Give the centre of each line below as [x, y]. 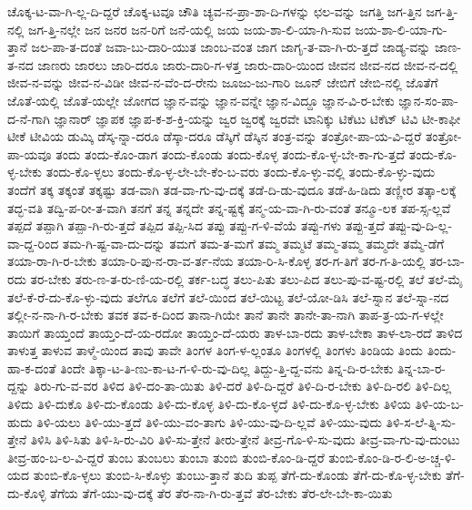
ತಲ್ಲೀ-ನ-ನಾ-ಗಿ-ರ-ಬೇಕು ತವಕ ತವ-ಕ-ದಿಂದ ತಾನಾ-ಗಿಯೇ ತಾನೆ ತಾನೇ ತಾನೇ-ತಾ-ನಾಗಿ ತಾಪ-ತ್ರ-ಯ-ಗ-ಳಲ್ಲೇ [226, 315]
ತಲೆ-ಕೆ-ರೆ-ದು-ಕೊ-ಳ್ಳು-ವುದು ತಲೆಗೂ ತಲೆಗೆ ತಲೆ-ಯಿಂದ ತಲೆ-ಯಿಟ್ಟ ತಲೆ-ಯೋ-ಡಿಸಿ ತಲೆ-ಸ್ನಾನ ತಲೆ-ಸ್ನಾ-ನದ [228, 296]
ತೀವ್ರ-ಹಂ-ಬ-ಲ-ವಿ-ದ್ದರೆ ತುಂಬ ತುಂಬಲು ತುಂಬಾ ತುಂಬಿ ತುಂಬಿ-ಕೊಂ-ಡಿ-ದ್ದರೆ [166, 457]
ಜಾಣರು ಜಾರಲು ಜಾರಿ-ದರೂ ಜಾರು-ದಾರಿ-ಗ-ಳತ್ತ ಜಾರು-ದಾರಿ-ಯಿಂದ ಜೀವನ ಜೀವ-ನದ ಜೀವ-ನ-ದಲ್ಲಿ [248, 64]
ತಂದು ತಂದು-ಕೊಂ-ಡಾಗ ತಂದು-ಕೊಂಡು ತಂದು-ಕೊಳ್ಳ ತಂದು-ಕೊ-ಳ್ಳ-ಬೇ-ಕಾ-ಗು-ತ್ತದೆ [231, 153]
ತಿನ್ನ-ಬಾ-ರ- [422, 367]
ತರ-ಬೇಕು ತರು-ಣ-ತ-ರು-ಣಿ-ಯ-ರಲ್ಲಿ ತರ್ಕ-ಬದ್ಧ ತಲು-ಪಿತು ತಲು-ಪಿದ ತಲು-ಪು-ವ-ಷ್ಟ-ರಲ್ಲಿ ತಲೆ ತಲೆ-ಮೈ [246, 278]
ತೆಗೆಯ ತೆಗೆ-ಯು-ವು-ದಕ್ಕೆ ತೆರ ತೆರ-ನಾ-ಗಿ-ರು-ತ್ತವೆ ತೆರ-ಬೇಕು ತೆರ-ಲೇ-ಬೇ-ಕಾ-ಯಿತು [221, 493]
